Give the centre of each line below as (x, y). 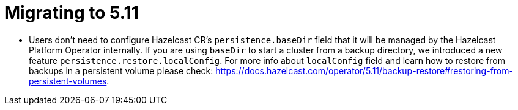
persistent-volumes (68, 81)
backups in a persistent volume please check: (121, 70)
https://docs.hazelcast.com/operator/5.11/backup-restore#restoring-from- (364, 70)
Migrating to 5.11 (72, 13)
